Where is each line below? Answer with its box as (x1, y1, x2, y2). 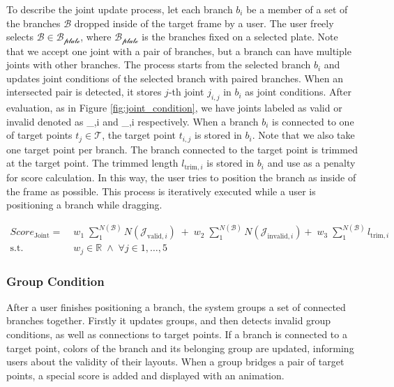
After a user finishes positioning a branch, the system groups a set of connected (6, 299, 346, 314)
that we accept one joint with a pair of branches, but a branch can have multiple (6, 43, 351, 58)
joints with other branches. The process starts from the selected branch (6, 57, 311, 72)
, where (80, 29, 112, 44)
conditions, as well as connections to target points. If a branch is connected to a (6, 327, 347, 342)
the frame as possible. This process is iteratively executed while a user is (6, 183, 316, 198)
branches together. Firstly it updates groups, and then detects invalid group (6, 313, 331, 328)
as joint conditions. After (245, 84, 352, 99)
